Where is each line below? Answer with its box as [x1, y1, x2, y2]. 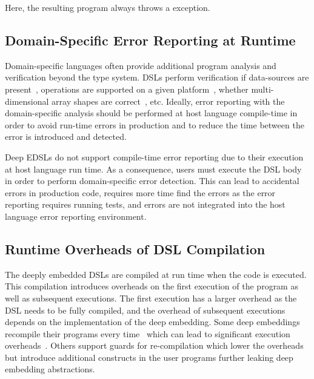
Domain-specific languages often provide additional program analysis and [5, 59, 276, 71]
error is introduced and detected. [5, 130, 127, 143]
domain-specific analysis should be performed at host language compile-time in [5, 107, 298, 119]
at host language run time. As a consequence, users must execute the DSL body [5, 162, 302, 175]
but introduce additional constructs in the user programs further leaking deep [5, 351, 293, 363]
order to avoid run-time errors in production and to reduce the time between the [5, 118, 304, 131]
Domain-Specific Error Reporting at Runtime [5, 30, 296, 49]
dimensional [5, 94, 49, 107]
